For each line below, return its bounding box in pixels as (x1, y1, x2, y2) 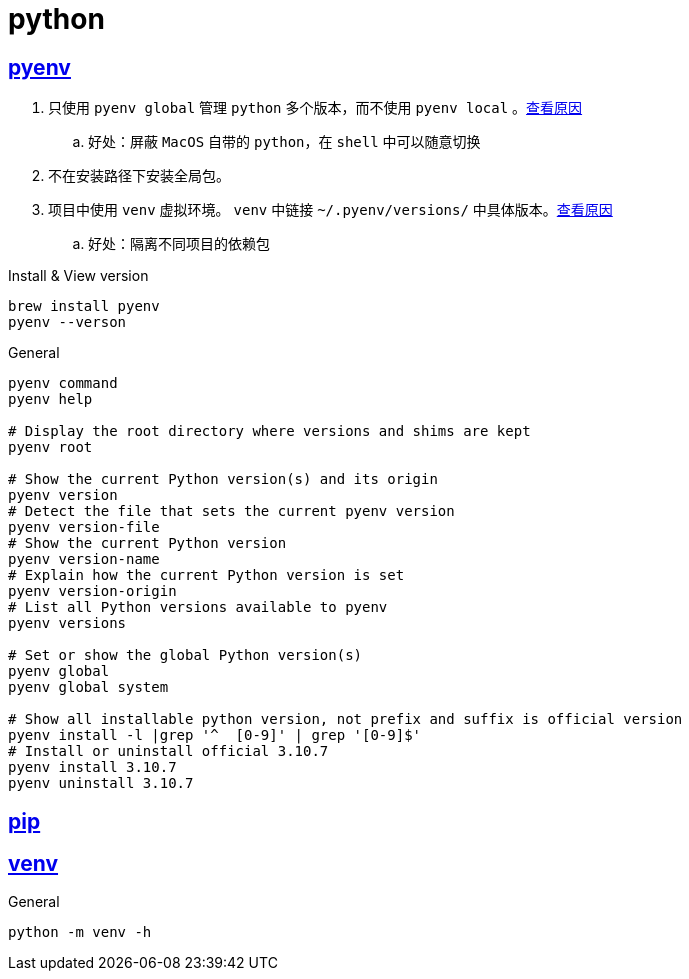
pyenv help (8, 391, 93, 408)
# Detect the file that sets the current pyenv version (8, 503, 455, 520)
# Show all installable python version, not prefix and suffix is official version (8, 711, 683, 728)
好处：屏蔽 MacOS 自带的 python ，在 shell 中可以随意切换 (88, 133, 481, 151)
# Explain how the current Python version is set (8, 567, 405, 584)
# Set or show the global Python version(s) (8, 647, 363, 664)
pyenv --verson (8, 314, 127, 331)
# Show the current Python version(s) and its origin (8, 471, 438, 488)
